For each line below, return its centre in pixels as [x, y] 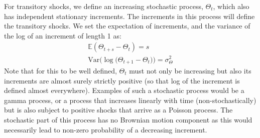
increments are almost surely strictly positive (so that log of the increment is [122, 80]
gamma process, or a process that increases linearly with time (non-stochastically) [130, 100]
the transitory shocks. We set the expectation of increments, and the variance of [127, 26]
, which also [231, 6]
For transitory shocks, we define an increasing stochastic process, [104, 6]
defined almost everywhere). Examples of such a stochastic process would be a [124, 90]
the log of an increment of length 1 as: [63, 35]
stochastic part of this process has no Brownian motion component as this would [128, 119]
